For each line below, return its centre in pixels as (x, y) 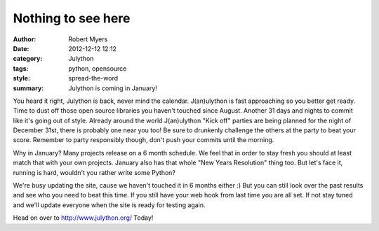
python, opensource (98, 68)
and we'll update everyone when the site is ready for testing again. (109, 205)
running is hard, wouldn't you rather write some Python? (94, 172)
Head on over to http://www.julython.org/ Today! (83, 218)
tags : (21, 68)
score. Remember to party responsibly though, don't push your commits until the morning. (144, 140)
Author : (25, 39)
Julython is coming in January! (113, 88)
